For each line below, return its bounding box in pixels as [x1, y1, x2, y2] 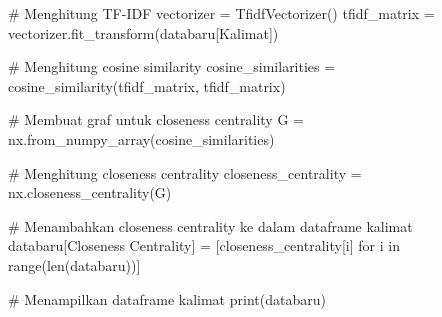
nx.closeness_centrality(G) [8, 182, 172, 203]
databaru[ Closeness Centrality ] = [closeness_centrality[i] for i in [8, 235, 400, 256]
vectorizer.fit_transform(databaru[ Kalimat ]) [8, 22, 279, 43]
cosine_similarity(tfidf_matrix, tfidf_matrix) [8, 75, 286, 96]
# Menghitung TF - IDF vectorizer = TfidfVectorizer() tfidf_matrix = [8, 3, 435, 23]
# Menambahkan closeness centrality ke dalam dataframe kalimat [8, 215, 413, 236]
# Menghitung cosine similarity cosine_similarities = [8, 56, 336, 77]
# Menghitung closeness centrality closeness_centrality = [8, 162, 362, 183]
